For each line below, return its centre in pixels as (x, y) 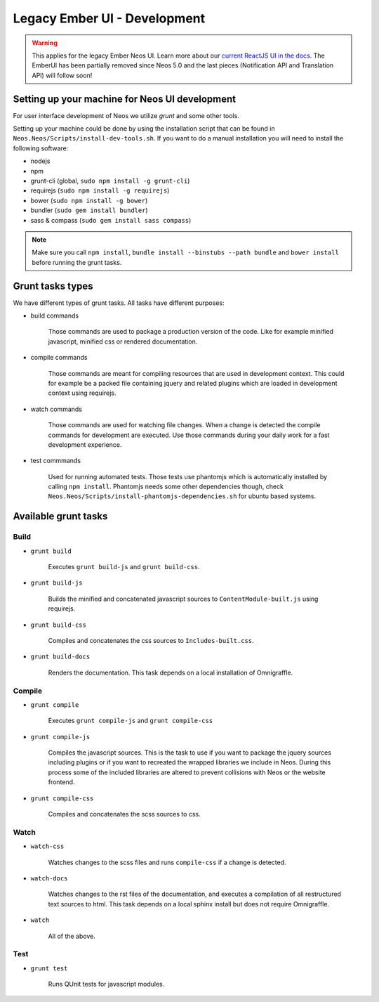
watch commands (56, 409)
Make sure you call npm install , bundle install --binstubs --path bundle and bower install (186, 252)
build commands (55, 315)
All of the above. (72, 936)
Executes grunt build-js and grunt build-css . (124, 567)
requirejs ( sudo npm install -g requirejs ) (100, 190)
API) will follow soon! (62, 75)
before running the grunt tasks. (77, 262)
